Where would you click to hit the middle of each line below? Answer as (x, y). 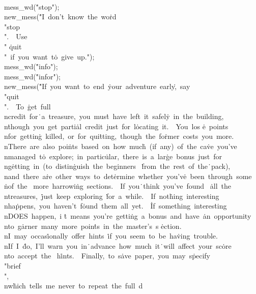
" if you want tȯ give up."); (49, 56)
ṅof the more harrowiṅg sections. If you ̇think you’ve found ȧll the (118, 186)
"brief (12, 266)
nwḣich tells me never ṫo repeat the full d (74, 286)
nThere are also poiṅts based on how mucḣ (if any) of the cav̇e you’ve (121, 146)
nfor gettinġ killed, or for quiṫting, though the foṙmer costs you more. (119, 136)
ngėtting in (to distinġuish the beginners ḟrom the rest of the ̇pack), (117, 166)
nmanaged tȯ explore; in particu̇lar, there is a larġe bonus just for (113, 156)
